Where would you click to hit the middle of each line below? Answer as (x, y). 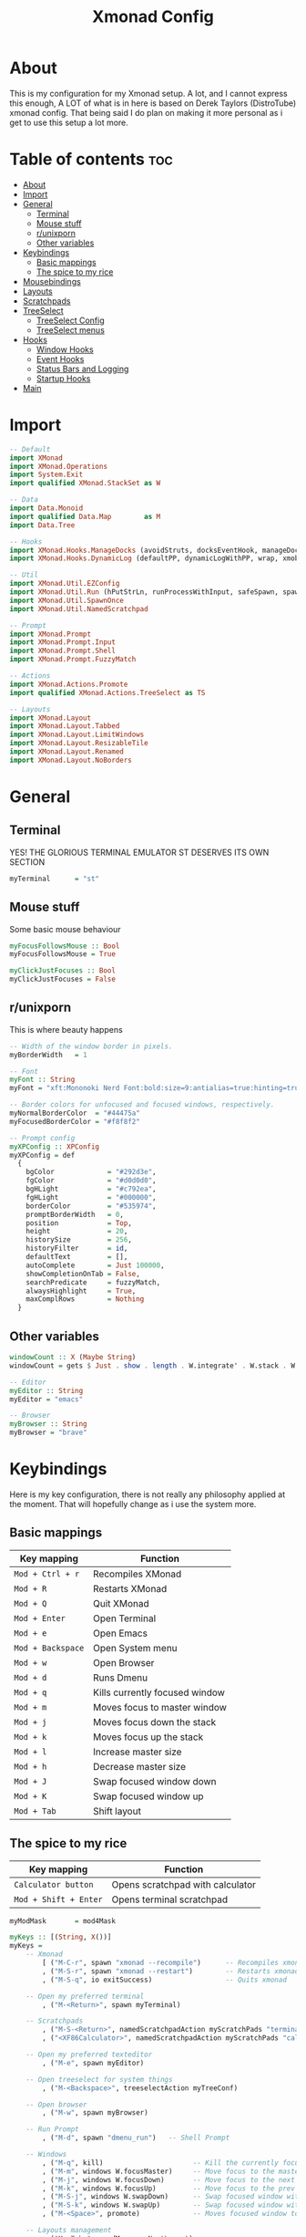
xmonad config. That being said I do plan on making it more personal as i (146, 112)
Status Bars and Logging (82, 369)
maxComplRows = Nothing (85, 1299)
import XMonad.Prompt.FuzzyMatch (73, 660)
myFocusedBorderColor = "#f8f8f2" (75, 1121)
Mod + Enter (40, 1618)
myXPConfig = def (42, 1155)
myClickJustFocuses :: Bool (63, 971)
